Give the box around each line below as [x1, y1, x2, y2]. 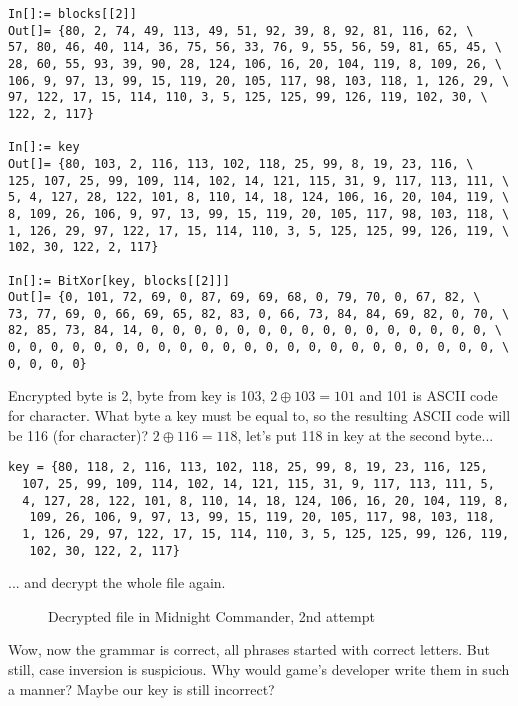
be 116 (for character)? [8, 424, 149, 445]
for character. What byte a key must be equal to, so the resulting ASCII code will [8, 405, 511, 426]
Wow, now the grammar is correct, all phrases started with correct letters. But [8, 639, 490, 660]
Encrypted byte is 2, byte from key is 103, [8, 385, 266, 406]
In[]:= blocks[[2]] [8, 7, 137, 21]
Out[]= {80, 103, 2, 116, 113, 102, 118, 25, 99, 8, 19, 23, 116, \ [8, 156, 474, 171]
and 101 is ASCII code [359, 385, 498, 406]
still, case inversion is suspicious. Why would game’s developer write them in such [8, 658, 510, 679]
